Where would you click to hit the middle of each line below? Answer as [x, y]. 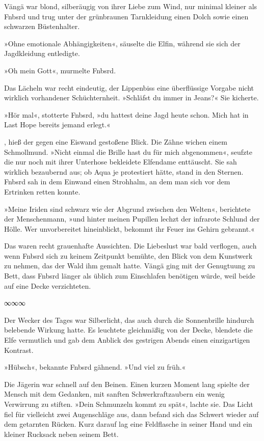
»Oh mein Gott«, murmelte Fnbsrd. [60, 70]
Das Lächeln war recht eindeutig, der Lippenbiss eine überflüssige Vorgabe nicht [129, 87]
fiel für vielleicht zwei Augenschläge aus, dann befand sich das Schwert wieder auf [131, 414]
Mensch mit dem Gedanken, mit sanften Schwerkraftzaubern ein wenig [114, 394]
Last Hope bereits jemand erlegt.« [57, 125]
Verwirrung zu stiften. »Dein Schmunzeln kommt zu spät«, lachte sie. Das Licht [129, 404]
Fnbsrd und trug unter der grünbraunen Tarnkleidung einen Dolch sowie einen [126, 16]
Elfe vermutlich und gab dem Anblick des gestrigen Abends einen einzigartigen [127, 340]
